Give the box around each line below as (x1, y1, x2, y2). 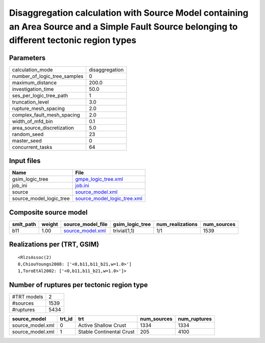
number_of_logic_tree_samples (12, 73, 83, 80)
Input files (9, 157, 41, 165)
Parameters (9, 54, 46, 62)
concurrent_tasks (12, 143, 53, 150)
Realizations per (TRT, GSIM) (9, 240, 99, 249)
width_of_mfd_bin (12, 118, 53, 125)
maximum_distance (12, 79, 57, 86)
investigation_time (12, 86, 54, 92)
